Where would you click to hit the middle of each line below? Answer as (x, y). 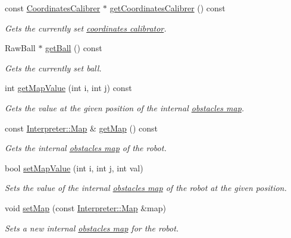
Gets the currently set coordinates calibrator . (86, 28)
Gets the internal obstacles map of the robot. (86, 148)
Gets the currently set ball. (53, 68)
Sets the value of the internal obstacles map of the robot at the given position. (146, 188)
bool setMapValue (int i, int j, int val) (74, 167)
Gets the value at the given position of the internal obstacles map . (125, 107)
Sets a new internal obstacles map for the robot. (92, 228)
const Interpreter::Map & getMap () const (81, 128)
